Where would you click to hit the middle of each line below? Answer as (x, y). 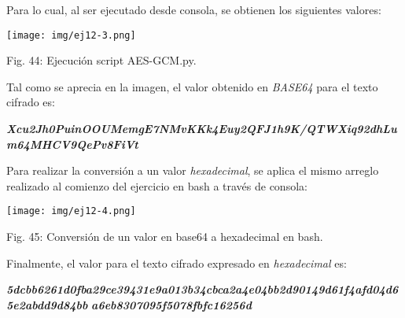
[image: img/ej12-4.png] (71, 211)
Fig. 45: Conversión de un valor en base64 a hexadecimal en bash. (165, 237)
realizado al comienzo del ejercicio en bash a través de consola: (157, 185)
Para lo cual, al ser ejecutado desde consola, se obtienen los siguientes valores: (194, 9)
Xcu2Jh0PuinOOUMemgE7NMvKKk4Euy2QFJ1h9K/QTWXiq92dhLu (202, 129)
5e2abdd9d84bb (47, 304)
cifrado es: (31, 102)
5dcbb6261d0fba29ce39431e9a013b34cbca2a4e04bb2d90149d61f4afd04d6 (202, 289)
